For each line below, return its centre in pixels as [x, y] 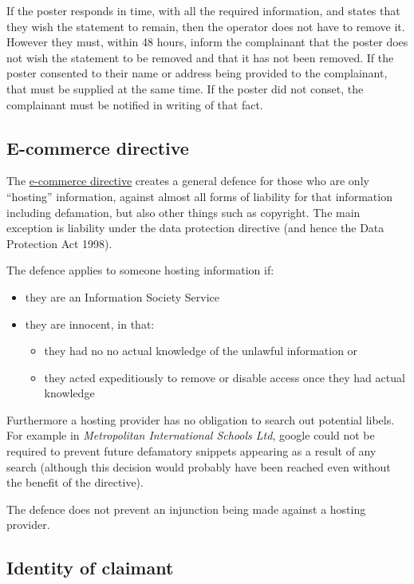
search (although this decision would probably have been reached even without [199, 466]
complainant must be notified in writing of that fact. [135, 104]
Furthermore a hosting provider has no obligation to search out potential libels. [201, 419]
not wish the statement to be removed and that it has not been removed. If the [200, 57]
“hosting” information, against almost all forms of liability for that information [199, 196]
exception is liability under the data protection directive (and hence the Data [195, 228]
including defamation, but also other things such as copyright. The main [183, 212]
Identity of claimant [90, 568]
